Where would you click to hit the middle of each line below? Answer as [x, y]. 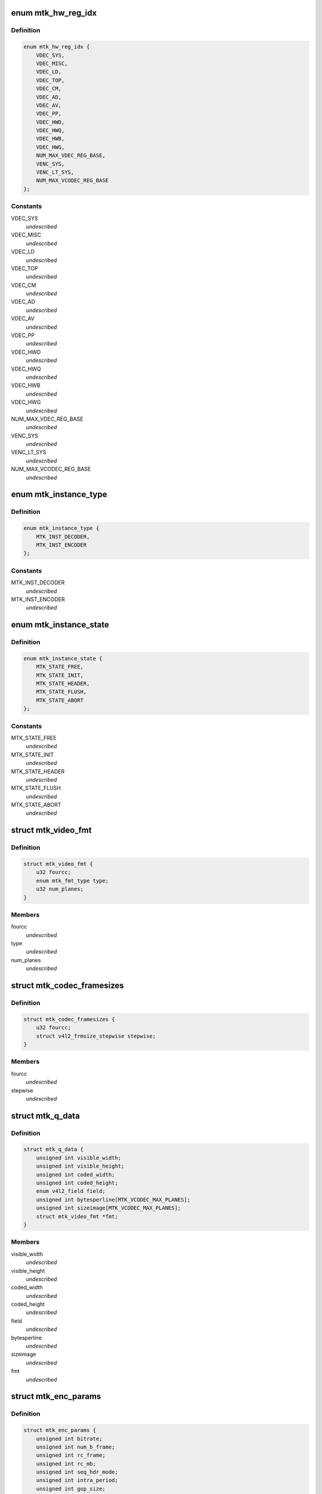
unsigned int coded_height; [77, 1183]
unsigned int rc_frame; [71, 1455]
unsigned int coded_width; [76, 1175]
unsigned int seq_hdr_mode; [77, 1472]
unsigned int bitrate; [69, 1438]
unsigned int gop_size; [71, 1489]
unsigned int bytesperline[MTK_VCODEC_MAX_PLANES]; [113, 1199]
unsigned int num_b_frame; [76, 1447]
